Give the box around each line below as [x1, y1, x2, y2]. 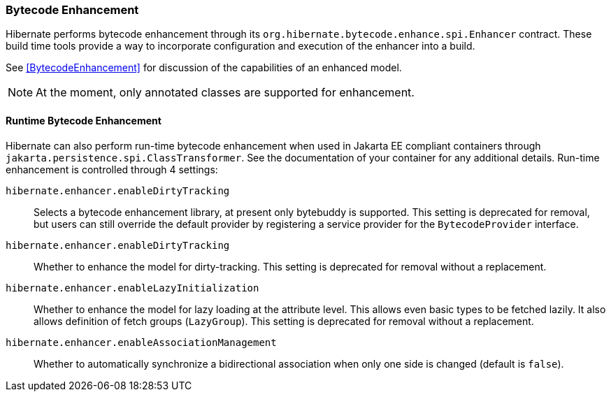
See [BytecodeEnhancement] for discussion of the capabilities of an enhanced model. [6, 62, 402, 74]
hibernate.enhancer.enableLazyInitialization [6, 282, 259, 294]
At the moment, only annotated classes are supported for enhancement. [36, 85, 415, 100]
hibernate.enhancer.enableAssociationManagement [6, 336, 277, 348]
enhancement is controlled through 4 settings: [6, 163, 218, 175]
